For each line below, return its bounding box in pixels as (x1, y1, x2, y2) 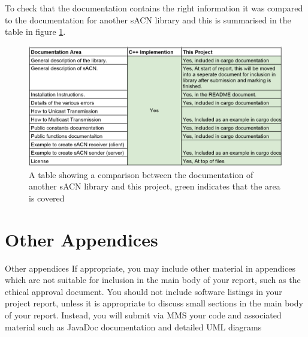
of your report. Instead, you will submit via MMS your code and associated (5, 309, 282, 321)
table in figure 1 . (5, 25, 66, 38)
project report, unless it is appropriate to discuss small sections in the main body (5, 297, 303, 309)
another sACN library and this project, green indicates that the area (29, 180, 280, 192)
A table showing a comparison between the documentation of (29, 168, 253, 180)
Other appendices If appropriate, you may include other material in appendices (5, 261, 295, 274)
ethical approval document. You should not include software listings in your (5, 285, 282, 297)
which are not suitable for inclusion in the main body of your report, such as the (5, 273, 301, 286)
